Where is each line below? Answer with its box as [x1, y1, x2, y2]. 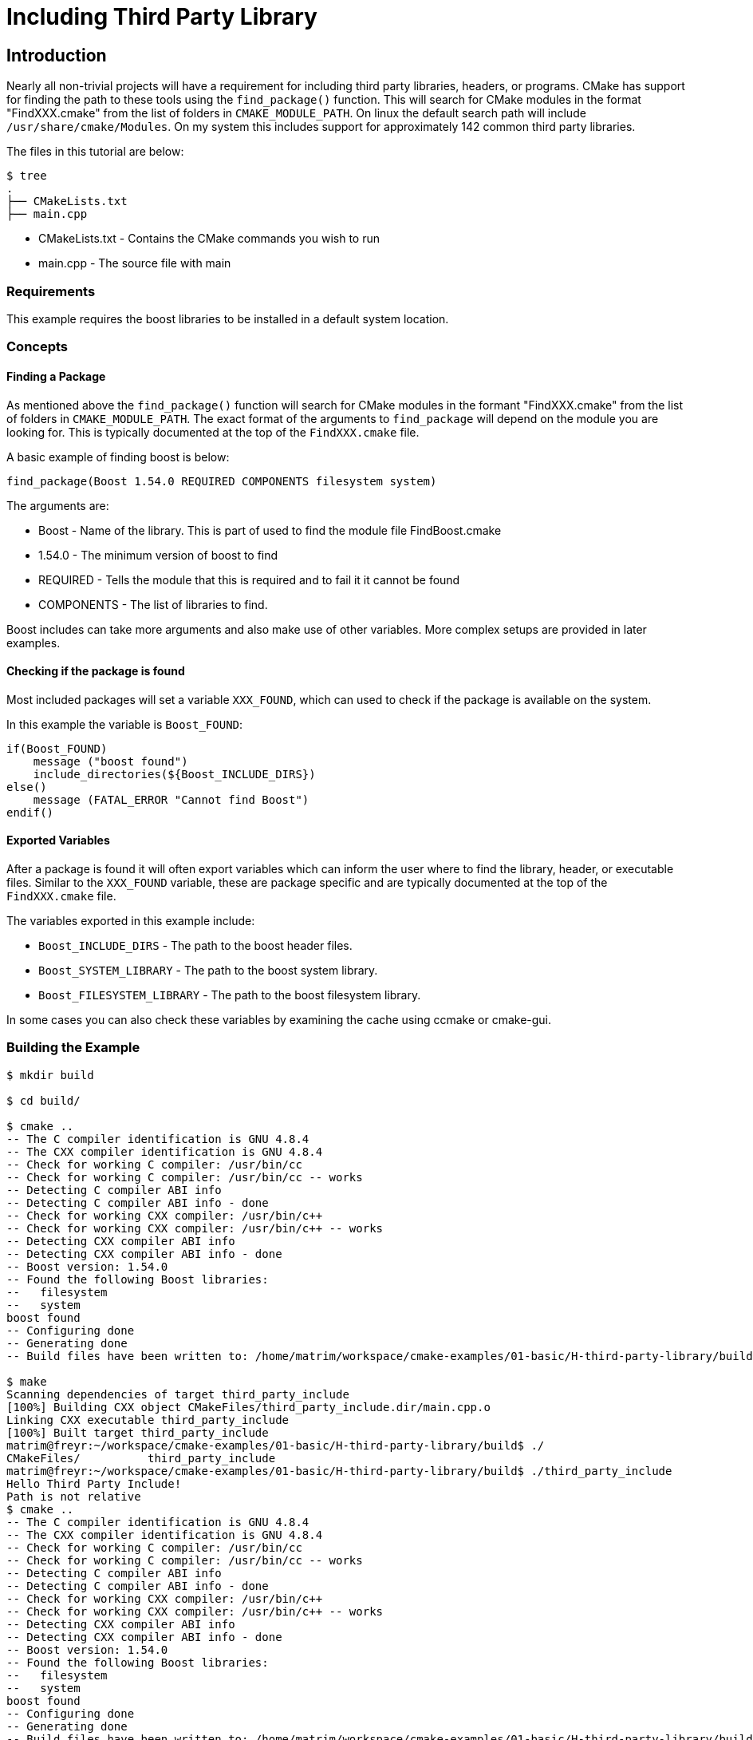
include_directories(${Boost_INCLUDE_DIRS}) [33, 767, 316, 781]
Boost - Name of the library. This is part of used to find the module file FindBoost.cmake [38, 523, 502, 537]
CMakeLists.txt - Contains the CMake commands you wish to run [38, 231, 380, 246]
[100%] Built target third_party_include [6, 1426, 269, 1439]
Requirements [6, 283, 96, 299]
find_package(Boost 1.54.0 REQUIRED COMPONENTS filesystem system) [6, 474, 437, 488]
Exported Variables [6, 833, 110, 848]
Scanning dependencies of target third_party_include [6, 1387, 349, 1401]
